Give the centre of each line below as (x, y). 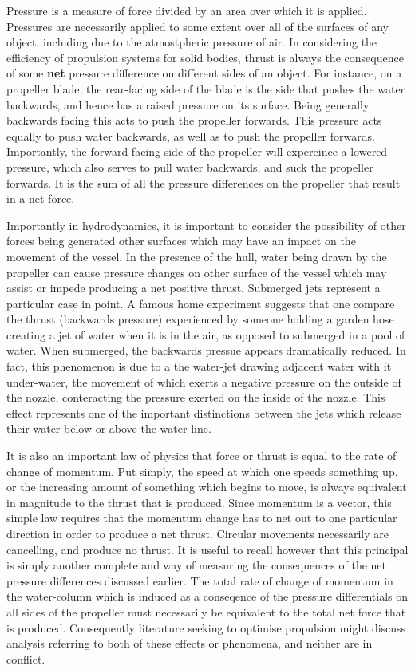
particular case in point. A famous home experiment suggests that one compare (201, 303)
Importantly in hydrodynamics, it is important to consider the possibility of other (206, 225)
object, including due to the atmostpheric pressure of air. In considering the (192, 42)
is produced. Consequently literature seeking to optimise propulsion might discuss (206, 627)
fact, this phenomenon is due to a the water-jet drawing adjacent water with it (199, 366)
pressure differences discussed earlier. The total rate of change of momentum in (200, 580)
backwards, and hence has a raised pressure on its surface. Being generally (188, 104)
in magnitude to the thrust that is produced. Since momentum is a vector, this (199, 502)
